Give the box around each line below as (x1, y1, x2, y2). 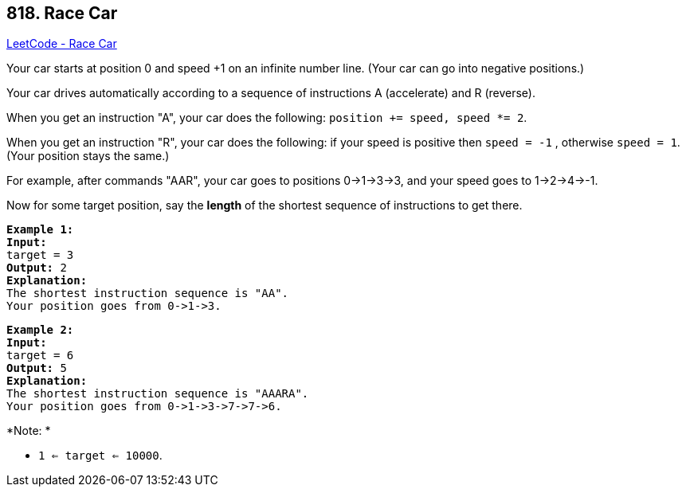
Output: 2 (6, 261, 67, 275)
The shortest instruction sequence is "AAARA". (6, 387, 309, 401)
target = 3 (6, 248, 74, 262)
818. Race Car (6, 3, 118, 23)
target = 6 (6, 349, 74, 362)
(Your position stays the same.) (6, 149, 170, 163)
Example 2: (6, 323, 74, 337)
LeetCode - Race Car (6, 37, 117, 51)
